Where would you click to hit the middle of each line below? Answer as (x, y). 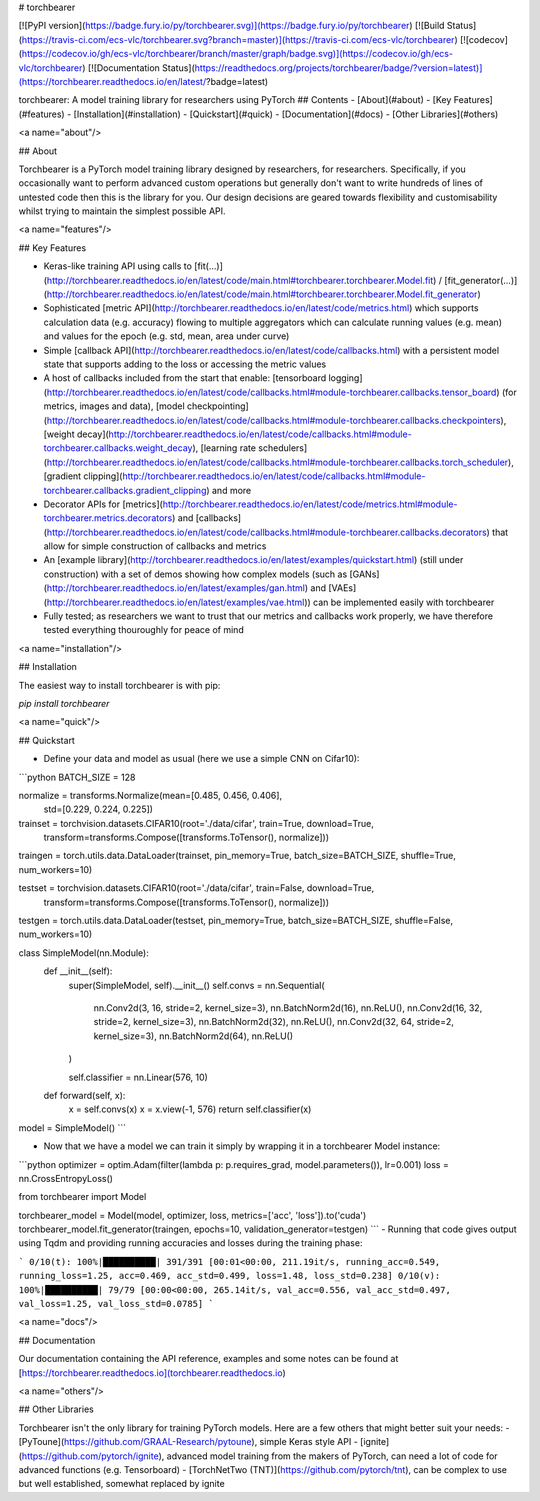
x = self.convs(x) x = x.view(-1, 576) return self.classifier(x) (190, 1109)
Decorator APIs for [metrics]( (103, 504)
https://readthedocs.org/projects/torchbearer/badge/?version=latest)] (338, 67)
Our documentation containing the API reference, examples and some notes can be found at (208, 1359)
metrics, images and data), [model (114, 406)
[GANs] (364, 574)
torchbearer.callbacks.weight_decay (118, 448)
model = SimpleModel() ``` (72, 1127)
